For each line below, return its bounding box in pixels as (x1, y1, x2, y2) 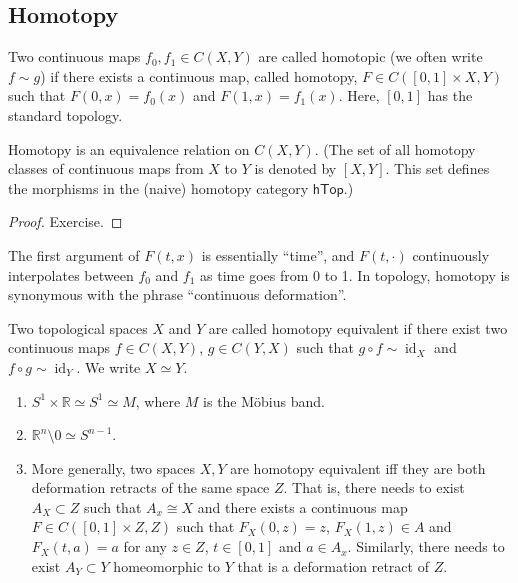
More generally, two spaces (31, 457, 195, 478)
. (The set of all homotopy (314, 138, 476, 159)
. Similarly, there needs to (347, 536, 505, 557)
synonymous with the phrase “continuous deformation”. (8, 284, 347, 305)
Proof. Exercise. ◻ (8, 211, 123, 232)
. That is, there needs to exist (283, 477, 465, 498)
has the (427, 85, 473, 106)
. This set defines (385, 158, 490, 179)
